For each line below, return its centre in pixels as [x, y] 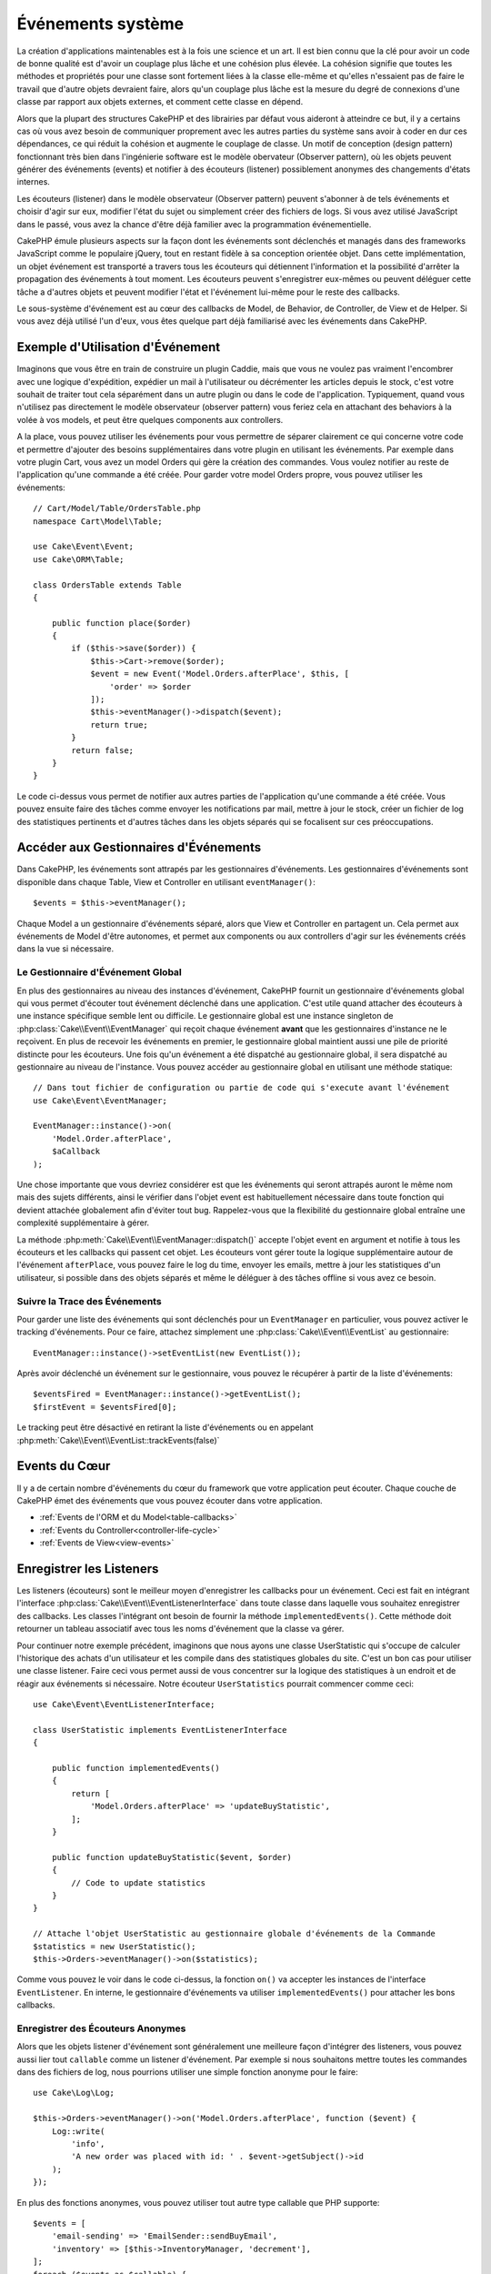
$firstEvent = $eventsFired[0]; [105, 1407]
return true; [120, 724]
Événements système [100, 24]
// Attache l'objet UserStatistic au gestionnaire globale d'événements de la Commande [235, 1934]
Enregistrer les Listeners [88, 1569]
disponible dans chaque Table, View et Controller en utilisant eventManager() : [166, 881]
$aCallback [76, 1152]
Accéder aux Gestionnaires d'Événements [139, 847]
